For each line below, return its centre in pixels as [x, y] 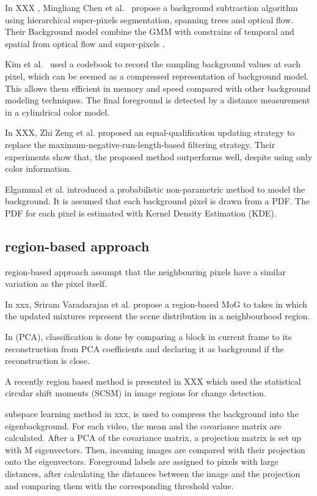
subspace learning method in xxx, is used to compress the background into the [152, 414]
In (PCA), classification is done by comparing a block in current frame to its [148, 337]
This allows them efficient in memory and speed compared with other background [158, 88]
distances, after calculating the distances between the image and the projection [153, 474]
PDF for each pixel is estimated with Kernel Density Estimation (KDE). [141, 213]
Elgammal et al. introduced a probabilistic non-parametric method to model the [155, 189]
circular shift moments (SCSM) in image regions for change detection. [136, 393]
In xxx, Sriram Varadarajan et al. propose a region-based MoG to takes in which [156, 304]
